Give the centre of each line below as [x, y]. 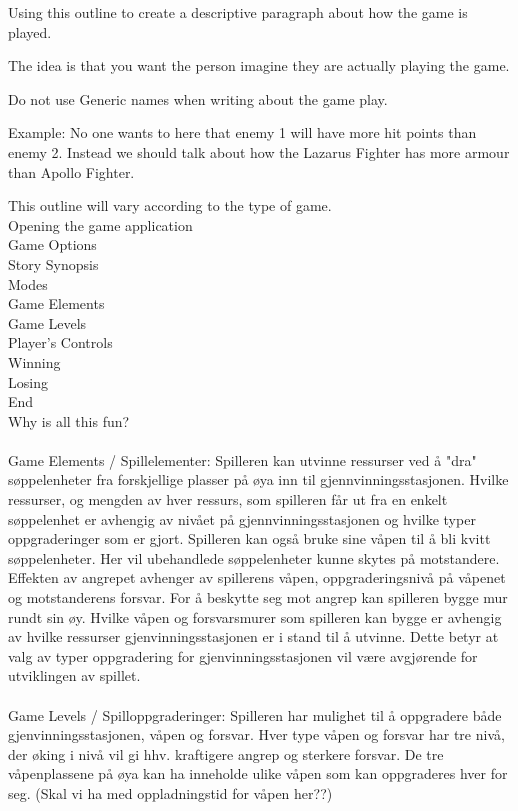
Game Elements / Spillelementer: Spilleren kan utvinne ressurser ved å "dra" [242, 459]
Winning [34, 361]
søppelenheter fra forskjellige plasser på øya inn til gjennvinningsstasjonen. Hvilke [258, 479]
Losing [28, 381]
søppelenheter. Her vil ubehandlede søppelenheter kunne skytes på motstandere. [254, 557]
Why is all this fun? [69, 420]
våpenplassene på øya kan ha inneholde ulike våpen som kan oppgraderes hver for [258, 773]
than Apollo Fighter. [71, 171]
